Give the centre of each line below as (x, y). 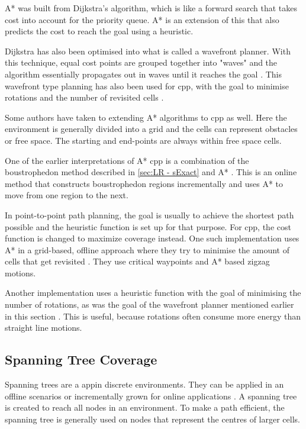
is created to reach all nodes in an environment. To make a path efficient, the (145, 407)
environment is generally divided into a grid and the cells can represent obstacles (151, 129)
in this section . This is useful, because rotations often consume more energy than (153, 316)
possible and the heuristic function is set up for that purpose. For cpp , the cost (148, 226)
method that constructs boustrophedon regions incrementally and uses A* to (144, 183)
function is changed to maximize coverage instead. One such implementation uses (152, 238)
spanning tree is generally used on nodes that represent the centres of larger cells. (152, 419)
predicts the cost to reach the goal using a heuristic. (99, 31)
